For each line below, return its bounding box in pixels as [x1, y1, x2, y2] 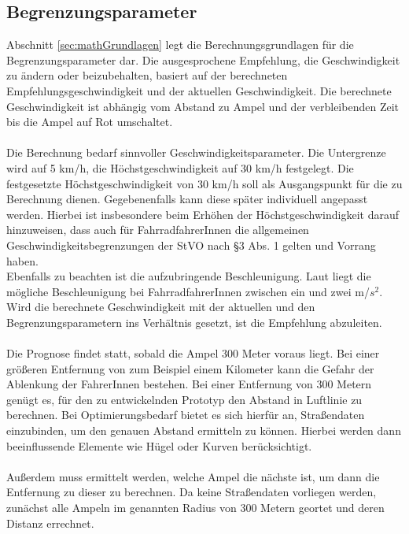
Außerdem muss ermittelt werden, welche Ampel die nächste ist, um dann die [6, 468, 380, 484]
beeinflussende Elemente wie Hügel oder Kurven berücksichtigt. [6, 437, 312, 454]
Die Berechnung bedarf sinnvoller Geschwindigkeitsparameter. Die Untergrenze [6, 144, 386, 161]
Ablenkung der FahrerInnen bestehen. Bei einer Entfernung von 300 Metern [6, 376, 372, 392]
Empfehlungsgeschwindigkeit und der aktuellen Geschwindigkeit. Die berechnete [6, 82, 392, 98]
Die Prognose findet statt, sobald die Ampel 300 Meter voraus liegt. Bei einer [6, 345, 380, 362]
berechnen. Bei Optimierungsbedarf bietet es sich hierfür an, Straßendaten [6, 406, 365, 423]
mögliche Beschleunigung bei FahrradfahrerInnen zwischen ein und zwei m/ [6, 283, 370, 299]
